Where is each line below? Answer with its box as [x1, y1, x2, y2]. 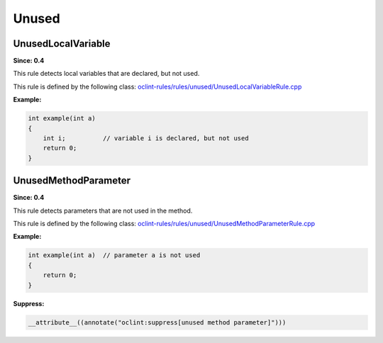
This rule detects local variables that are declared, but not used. [13, 69, 200, 78]
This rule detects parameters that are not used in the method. [13, 206, 193, 215]
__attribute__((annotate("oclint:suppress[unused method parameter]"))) [28, 318, 287, 326]
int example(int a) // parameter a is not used [28, 252, 201, 259]
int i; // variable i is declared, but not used [43, 135, 249, 142]
